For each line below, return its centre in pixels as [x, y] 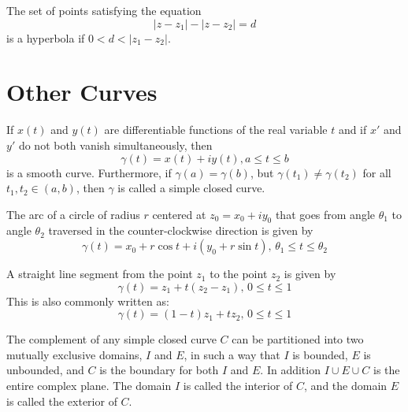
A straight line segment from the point [100, 274]
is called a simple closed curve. [191, 188]
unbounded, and [45, 370]
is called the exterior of [62, 401]
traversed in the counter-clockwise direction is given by [181, 230]
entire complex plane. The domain [89, 386]
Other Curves [82, 92]
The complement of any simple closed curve [111, 339]
